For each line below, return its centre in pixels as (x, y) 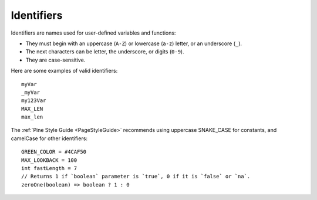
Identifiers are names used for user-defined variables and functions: (93, 33)
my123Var (34, 101)
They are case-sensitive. (55, 60)
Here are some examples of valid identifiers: (64, 71)
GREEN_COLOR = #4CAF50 (54, 152)
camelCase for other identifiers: (49, 138)
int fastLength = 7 (49, 168)
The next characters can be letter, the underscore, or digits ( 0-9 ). (105, 52)
